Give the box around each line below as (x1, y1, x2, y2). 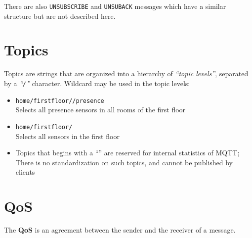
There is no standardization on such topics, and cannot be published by (15, 157, 233, 167)
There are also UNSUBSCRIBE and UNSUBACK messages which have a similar (4, 1, 226, 11)
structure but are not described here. (4, 10, 116, 21)
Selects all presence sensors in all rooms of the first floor (15, 104, 186, 115)
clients (15, 167, 35, 177)
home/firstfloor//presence (15, 97, 104, 104)
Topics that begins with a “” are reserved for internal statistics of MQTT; (15, 147, 240, 158)
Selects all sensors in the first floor (15, 131, 120, 141)
